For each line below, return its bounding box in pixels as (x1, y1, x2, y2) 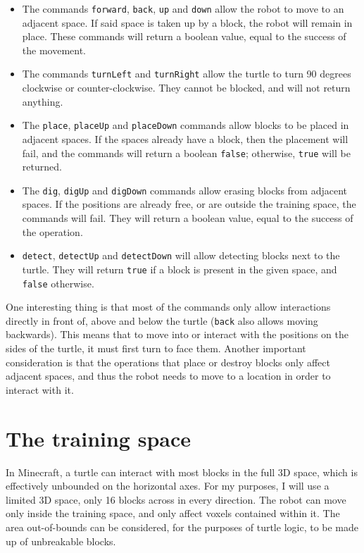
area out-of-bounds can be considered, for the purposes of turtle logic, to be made (6, 519, 359, 534)
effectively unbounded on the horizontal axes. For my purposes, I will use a (6, 478, 330, 493)
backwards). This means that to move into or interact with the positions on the (6, 327, 349, 342)
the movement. (22, 42, 86, 57)
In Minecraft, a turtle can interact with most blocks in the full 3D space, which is (6, 464, 358, 479)
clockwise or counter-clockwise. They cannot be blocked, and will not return (22, 80, 351, 95)
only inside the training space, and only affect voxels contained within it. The (6, 506, 340, 521)
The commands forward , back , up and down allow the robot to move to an (22, 1, 344, 15)
